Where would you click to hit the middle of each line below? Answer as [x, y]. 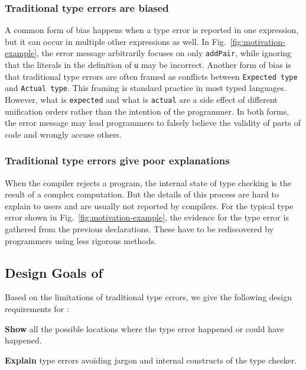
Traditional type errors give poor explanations [117, 160]
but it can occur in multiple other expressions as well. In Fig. [115, 41]
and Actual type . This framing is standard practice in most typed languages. [146, 88]
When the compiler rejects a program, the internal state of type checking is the [148, 182]
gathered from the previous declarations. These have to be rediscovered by [139, 229]
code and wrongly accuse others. [63, 134]
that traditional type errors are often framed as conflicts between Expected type [151, 76]
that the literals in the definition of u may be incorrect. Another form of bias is [148, 65]
